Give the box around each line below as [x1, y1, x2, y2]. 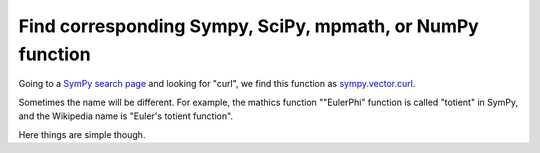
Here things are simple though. [18, 128, 146, 140]
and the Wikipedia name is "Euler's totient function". [18, 110, 234, 122]
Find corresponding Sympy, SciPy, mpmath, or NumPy [18, 15, 479, 37]
